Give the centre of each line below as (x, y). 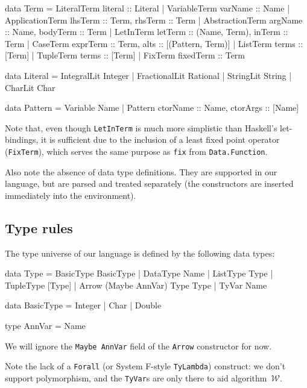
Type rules (39, 227)
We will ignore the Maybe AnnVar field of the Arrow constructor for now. (138, 346)
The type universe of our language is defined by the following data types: (140, 253)
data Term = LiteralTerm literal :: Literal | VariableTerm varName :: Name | (147, 8)
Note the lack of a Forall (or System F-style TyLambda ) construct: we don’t (145, 366)
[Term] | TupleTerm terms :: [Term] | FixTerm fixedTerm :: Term (125, 55)
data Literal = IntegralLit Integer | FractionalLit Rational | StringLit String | (148, 75)
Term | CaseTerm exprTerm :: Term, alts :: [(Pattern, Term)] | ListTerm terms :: (154, 43)
